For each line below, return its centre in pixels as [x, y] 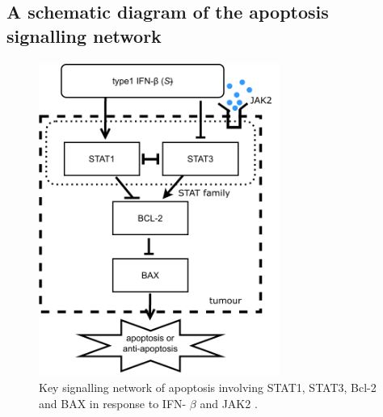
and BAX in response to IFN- [113, 403]
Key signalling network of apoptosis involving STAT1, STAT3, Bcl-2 [208, 387]
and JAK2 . [229, 403]
